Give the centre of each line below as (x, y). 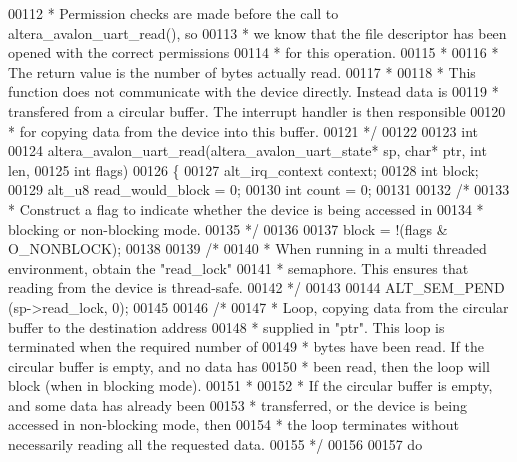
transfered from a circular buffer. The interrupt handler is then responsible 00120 (257, 110)
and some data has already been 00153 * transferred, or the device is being (238, 404)
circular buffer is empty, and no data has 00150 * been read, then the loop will (249, 365)
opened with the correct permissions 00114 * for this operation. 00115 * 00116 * (253, 52)
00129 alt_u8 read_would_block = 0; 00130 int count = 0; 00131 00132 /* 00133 (259, 189)
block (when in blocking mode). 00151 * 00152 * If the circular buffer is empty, (250, 385)
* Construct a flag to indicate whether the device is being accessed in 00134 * (246, 208)
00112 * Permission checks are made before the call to (173, 13)
